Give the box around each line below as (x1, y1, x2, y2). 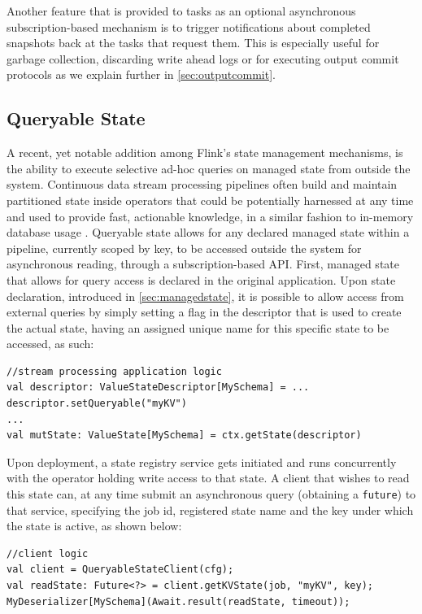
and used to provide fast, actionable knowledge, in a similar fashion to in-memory (7, 207, 414, 224)
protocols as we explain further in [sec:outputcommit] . (7, 66, 276, 83)
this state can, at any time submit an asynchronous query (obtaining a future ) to (7, 486, 416, 503)
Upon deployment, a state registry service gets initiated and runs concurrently (7, 453, 397, 470)
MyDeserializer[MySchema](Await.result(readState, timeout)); (7, 595, 350, 607)
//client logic (7, 547, 89, 560)
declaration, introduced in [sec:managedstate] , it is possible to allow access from (7, 287, 404, 304)
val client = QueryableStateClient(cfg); (7, 564, 234, 576)
